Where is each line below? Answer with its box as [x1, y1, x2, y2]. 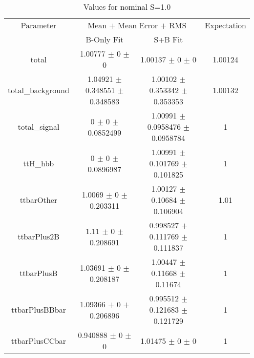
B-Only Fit [85, 34, 124, 45]
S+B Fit [154, 34, 183, 45]
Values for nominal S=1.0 [83, 1, 171, 12]
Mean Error [118, 20, 158, 31]
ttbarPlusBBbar [11, 304, 66, 315]
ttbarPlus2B [18, 231, 60, 242]
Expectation [205, 20, 246, 31]
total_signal [18, 121, 60, 132]
